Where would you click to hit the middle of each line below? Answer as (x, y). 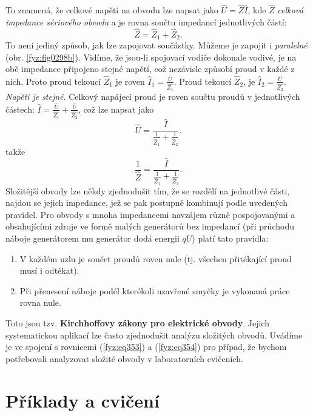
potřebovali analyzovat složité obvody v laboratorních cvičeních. (124, 358)
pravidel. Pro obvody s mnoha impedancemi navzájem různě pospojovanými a (150, 214)
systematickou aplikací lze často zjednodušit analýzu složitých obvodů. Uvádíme (154, 335)
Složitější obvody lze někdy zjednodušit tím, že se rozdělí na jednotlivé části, (148, 190)
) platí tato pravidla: (230, 238)
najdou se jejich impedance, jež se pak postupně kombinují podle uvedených (146, 203)
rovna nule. (40, 302)
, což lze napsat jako (116, 109)
